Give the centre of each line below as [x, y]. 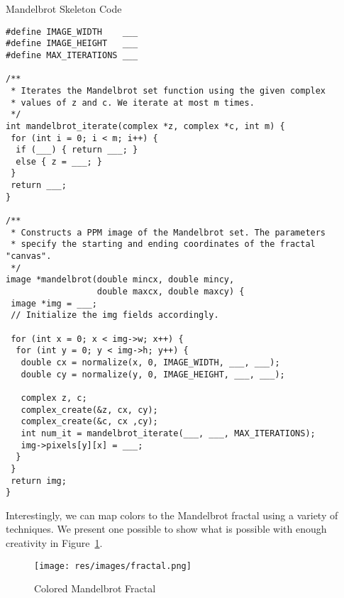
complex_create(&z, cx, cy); [89, 410]
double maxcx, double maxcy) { [171, 292]
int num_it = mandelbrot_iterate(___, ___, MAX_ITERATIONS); [168, 433]
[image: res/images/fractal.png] [113, 566]
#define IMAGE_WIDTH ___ [72, 32]
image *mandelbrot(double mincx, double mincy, [120, 280]
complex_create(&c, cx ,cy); [89, 422]
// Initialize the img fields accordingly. [115, 315]
